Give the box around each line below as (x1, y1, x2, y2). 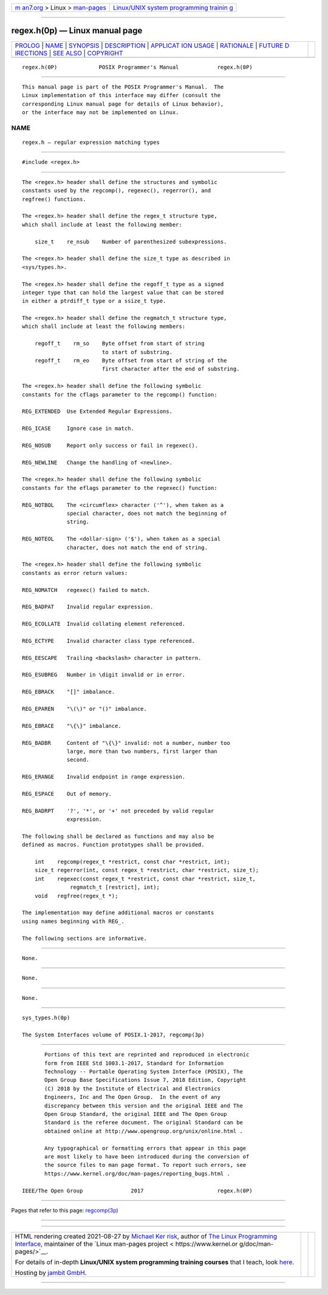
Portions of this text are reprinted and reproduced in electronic (44, 1051, 250, 1058)
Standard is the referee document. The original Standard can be (44, 1119, 243, 1126)
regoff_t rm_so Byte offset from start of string (34, 340, 205, 347)
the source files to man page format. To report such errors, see (44, 1161, 247, 1169)
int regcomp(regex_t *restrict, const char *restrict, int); (34, 858, 230, 865)
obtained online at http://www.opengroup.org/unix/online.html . (44, 1127, 243, 1135)
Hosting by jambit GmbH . (15, 1269, 87, 1277)
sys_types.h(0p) (22, 1015, 70, 1021)
